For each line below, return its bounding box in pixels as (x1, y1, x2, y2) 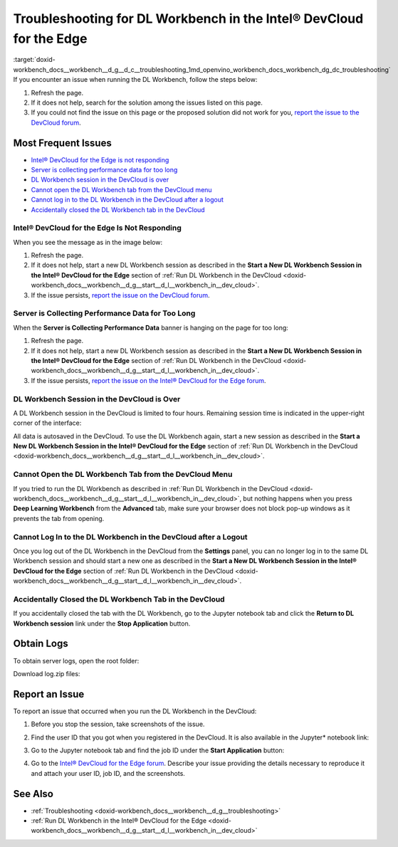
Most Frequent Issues (13, 137, 112, 149)
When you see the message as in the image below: (13, 238, 163, 246)
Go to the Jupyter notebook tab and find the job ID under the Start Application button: (31, 746, 285, 754)
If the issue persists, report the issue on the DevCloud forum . (31, 290, 210, 299)
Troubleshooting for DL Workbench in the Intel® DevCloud (13, 11, 364, 26)
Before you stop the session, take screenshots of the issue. (31, 720, 205, 729)
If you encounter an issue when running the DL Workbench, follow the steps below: (13, 75, 258, 84)
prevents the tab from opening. (13, 514, 105, 522)
